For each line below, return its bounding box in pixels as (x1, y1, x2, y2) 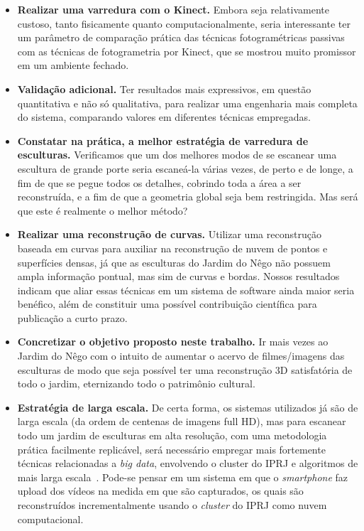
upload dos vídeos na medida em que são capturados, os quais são (17, 483, 304, 498)
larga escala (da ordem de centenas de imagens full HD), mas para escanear (17, 414, 346, 429)
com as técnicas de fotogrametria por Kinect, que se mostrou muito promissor (17, 43, 356, 58)
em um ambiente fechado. (17, 58, 129, 73)
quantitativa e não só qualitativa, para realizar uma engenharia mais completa (17, 95, 358, 110)
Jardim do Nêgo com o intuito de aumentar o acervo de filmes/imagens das (17, 348, 345, 363)
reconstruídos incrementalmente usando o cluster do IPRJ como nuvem (17, 498, 327, 512)
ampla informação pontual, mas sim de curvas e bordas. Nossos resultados (17, 269, 340, 284)
